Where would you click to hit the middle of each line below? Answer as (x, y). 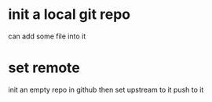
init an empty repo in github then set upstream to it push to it (106, 89)
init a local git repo (69, 15)
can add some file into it (47, 36)
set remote (44, 68)
